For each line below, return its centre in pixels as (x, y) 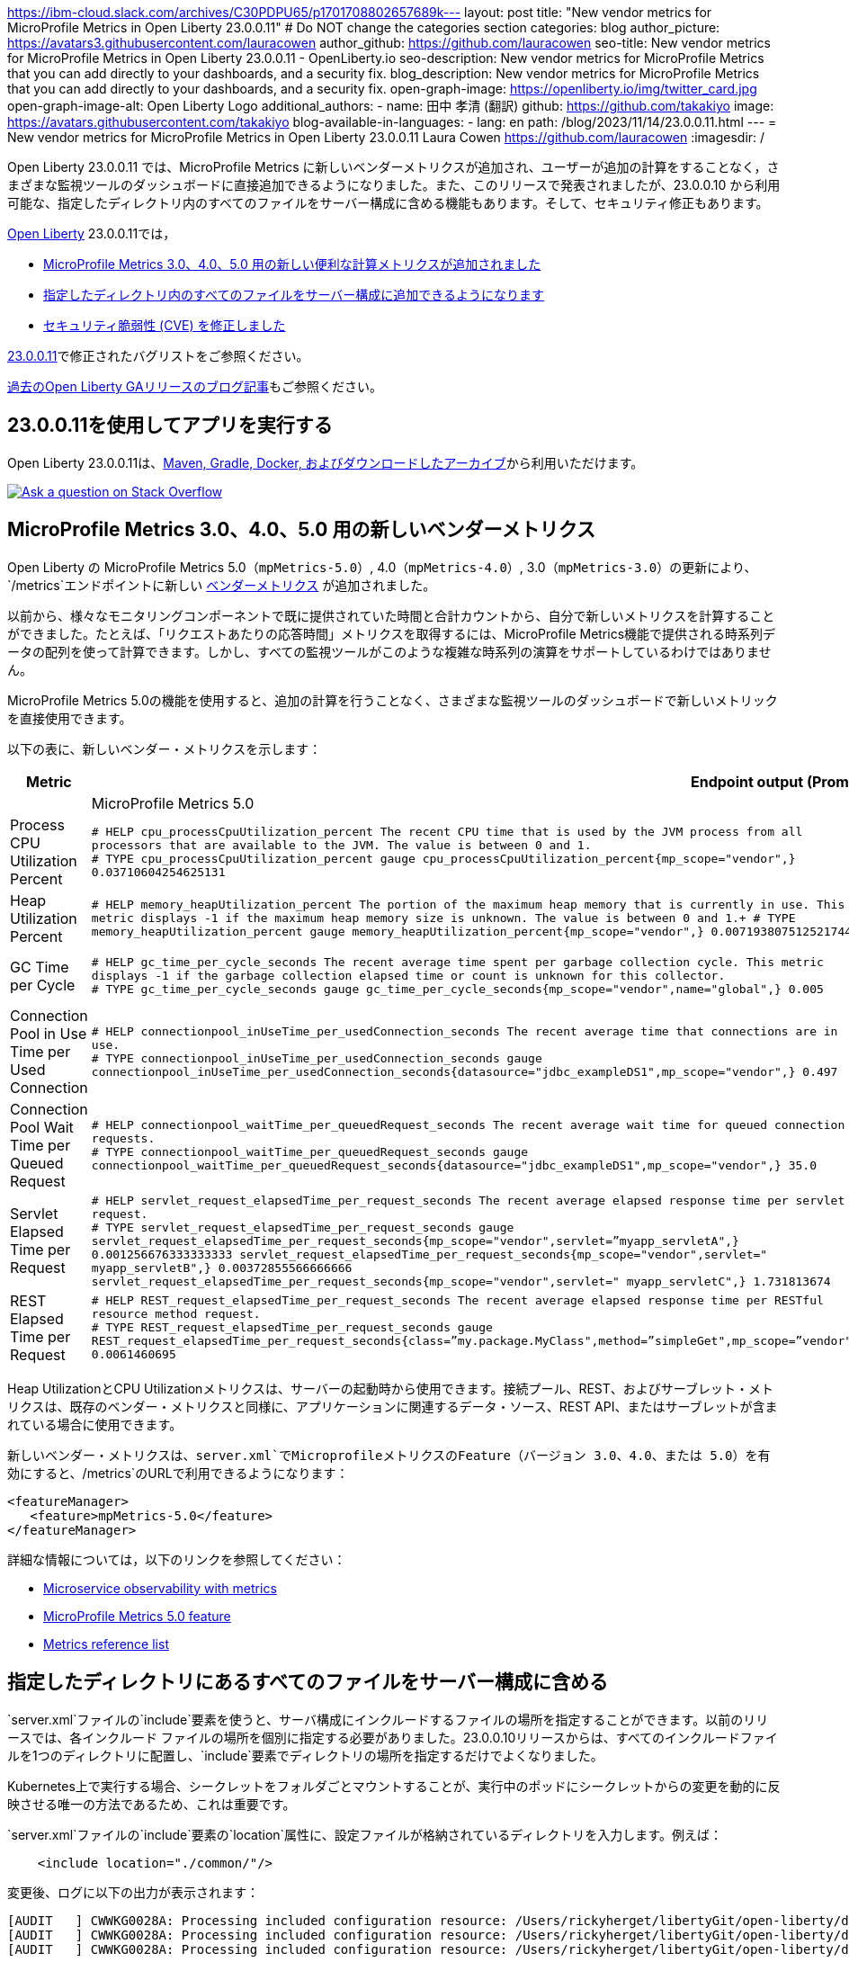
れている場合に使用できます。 (95, 1424)
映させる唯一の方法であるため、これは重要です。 (152, 1804)
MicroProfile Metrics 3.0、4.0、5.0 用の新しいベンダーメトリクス (302, 530)
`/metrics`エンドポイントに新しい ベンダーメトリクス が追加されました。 (222, 585)
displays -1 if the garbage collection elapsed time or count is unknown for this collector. (408, 976)
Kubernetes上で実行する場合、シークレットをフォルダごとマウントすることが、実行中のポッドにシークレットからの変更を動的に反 (394, 1786)
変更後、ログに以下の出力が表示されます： (133, 1892)
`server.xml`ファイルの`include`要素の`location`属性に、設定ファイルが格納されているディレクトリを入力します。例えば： (365, 1834)
